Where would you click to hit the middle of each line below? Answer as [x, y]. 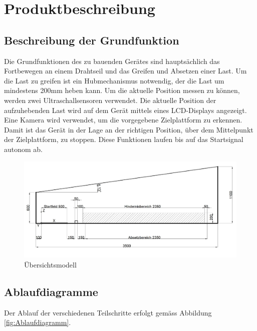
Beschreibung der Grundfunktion [92, 40]
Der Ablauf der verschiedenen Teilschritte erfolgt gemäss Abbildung [108, 312]
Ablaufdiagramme [51, 291]
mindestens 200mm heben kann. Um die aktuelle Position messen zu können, [122, 90]
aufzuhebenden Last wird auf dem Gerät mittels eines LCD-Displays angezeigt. [125, 110]
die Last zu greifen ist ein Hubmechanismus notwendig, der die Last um [114, 80]
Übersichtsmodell [50, 264]
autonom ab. [24, 149]
